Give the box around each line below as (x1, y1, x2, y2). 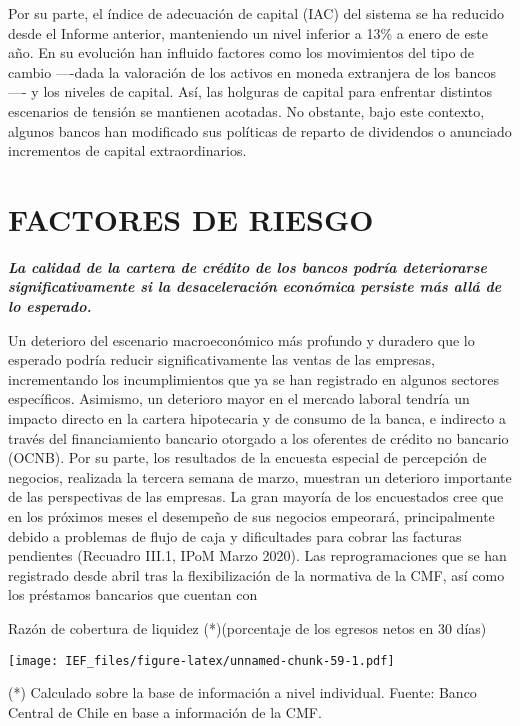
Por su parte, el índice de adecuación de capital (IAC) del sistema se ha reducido (8, 3, 505, 23)
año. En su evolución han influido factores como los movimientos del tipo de (8, 42, 475, 63)
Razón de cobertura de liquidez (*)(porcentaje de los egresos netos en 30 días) (8, 617, 487, 638)
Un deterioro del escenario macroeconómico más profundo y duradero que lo (8, 329, 475, 350)
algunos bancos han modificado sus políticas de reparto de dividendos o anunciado (8, 120, 512, 141)
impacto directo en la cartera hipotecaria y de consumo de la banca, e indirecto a (8, 408, 507, 429)
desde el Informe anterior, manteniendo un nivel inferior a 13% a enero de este (8, 22, 488, 43)
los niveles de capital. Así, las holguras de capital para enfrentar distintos (43, 81, 493, 102)
